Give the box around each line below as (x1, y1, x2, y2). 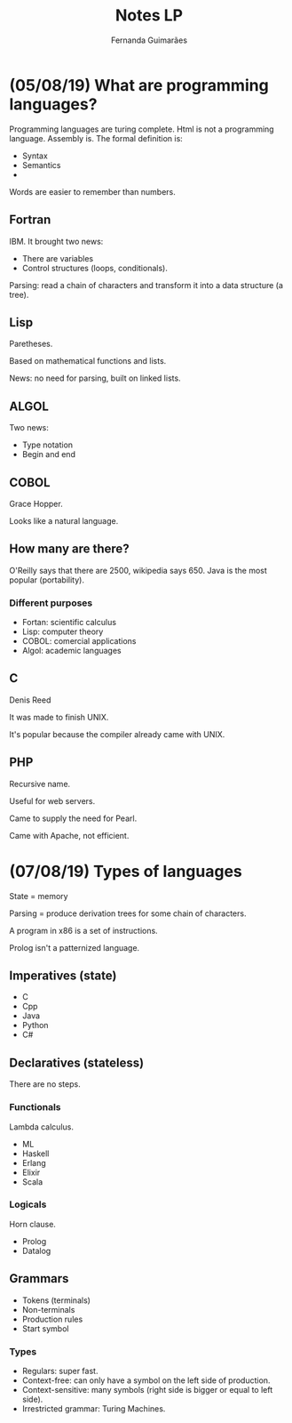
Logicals (9, 1198, 47, 1210)
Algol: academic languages (21, 646, 122, 656)
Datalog (21, 1245, 51, 1256)
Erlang (21, 1157, 46, 1168)
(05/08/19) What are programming (9, 75, 269, 95)
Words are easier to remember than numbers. (9, 186, 176, 197)
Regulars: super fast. (21, 1365, 99, 1376)
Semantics (21, 159, 61, 170)
